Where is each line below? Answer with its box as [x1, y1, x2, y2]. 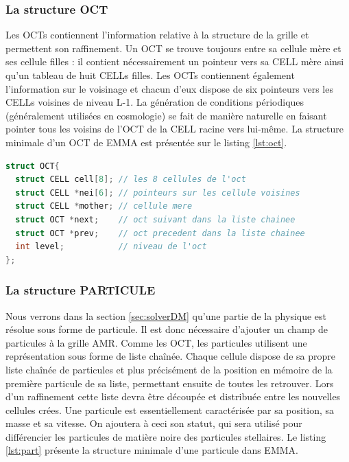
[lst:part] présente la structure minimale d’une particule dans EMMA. [5, 443, 298, 457]
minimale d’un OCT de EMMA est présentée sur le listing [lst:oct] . [5, 135, 287, 149]
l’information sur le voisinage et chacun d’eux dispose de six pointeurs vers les [5, 81, 333, 95]
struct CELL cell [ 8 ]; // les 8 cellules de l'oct [15, 174, 246, 185]
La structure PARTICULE [5, 281, 156, 299]
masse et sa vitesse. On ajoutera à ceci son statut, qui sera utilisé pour [5, 416, 302, 430]
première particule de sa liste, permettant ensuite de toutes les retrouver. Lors [5, 376, 334, 390]
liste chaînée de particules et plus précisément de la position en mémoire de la [5, 362, 333, 376]
